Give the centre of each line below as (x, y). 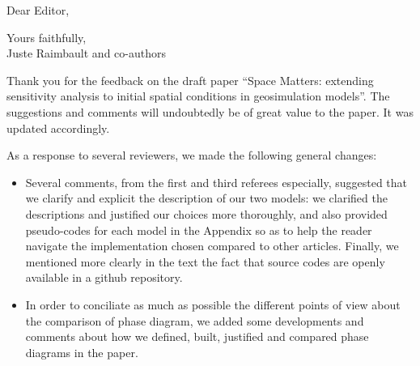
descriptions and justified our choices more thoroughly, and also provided (206, 213)
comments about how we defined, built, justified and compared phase (197, 336)
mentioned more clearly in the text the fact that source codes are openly (205, 261)
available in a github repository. (104, 277)
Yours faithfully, (47, 37)
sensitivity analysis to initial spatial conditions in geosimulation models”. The (198, 96)
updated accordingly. (58, 128)
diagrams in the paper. (82, 352)
